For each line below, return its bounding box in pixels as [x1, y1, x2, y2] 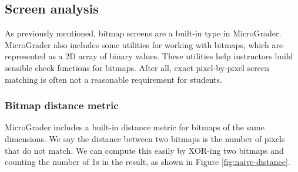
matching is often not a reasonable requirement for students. [5, 73, 222, 85]
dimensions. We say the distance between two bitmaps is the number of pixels [5, 132, 285, 144]
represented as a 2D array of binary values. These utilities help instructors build [5, 50, 293, 62]
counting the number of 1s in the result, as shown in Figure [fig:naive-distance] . [5, 156, 290, 168]
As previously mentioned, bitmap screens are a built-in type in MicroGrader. [5, 27, 282, 39]
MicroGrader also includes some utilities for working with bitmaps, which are [5, 38, 283, 50]
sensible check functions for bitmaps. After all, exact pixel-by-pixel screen [5, 61, 270, 73]
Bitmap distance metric [5, 98, 119, 113]
